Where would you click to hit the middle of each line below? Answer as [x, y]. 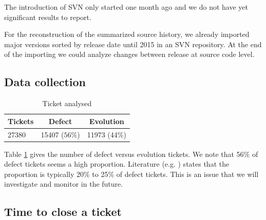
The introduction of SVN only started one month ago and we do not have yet [126, 7]
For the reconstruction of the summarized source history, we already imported [127, 34]
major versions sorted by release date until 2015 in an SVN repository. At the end [133, 44]
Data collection [45, 82]
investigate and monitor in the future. [64, 184]
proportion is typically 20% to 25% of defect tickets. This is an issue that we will [131, 174]
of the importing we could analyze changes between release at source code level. [129, 54]
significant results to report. [48, 17]
